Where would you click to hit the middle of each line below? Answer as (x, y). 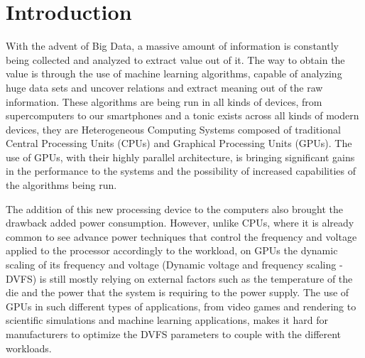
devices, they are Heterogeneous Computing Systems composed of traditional (173, 129)
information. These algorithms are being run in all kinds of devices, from (164, 101)
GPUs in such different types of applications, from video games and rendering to (181, 306)
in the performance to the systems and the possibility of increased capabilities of (181, 171)
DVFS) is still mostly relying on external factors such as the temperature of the (179, 278)
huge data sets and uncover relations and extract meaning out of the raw (164, 87)
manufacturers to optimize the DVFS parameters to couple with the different (174, 334)
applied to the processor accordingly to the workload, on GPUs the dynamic (172, 250)
